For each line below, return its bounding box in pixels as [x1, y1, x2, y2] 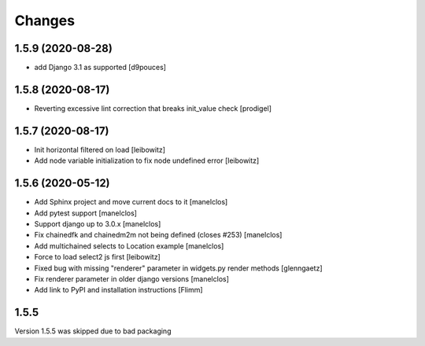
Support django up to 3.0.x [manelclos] [34, 219, 161, 228]
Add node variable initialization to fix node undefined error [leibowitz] [34, 156, 260, 165]
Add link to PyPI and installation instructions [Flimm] [34, 285, 204, 295]
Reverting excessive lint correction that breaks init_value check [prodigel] [34, 103, 272, 113]
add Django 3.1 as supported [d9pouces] [34, 63, 167, 72]
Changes [14, 12, 75, 29]
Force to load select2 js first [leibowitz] [34, 252, 161, 262]
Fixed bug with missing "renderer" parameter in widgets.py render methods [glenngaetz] [34, 263, 323, 273]
